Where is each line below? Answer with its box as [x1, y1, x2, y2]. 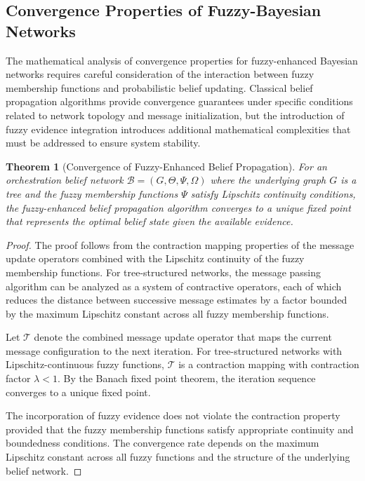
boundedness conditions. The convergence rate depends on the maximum [6, 435, 319, 450]
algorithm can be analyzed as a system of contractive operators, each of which [6, 278, 342, 293]
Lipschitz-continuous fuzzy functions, [6, 357, 165, 372]
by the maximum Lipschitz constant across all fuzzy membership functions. [6, 306, 329, 320]
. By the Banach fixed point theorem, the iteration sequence [57, 371, 316, 386]
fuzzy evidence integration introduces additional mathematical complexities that [6, 121, 351, 136]
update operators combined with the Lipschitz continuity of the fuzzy [6, 251, 305, 266]
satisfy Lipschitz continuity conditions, [190, 186, 356, 201]
